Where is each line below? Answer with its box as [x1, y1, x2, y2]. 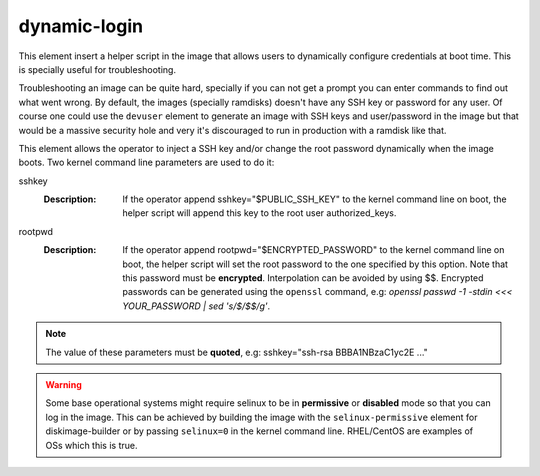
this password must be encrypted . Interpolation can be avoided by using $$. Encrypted [122, 272, 484, 284]
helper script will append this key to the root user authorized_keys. [122, 207, 397, 219]
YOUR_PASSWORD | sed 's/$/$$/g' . [122, 300, 271, 312]
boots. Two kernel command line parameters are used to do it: [18, 156, 275, 169]
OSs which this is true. [45, 439, 138, 451]
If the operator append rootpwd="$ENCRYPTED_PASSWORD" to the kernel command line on [122, 244, 505, 256]
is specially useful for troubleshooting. [18, 63, 177, 75]
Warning [45, 378, 82, 390]
